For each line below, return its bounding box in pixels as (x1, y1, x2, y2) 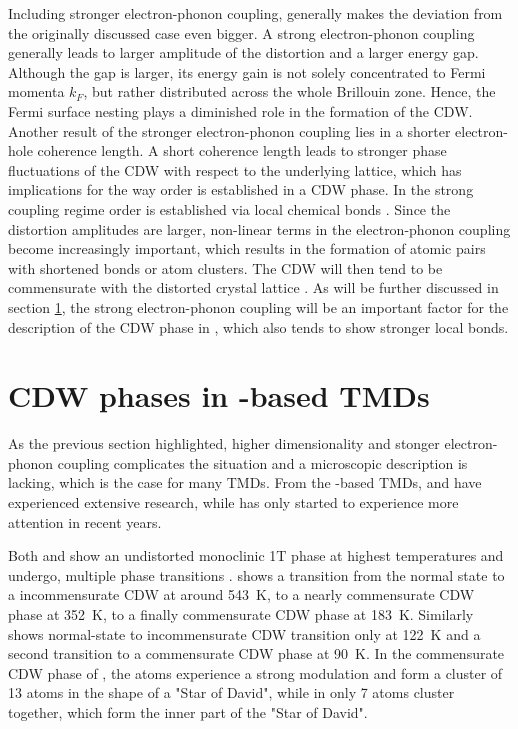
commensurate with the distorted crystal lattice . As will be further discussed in (8, 277, 499, 298)
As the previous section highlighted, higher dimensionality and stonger (8, 433, 440, 454)
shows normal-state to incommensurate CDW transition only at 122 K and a (8, 623, 481, 644)
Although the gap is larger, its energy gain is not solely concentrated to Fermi (8, 61, 486, 82)
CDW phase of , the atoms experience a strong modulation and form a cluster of (8, 662, 503, 683)
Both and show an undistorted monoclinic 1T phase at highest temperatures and (8, 545, 504, 566)
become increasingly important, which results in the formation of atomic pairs (8, 238, 486, 259)
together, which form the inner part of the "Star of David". (8, 701, 368, 722)
